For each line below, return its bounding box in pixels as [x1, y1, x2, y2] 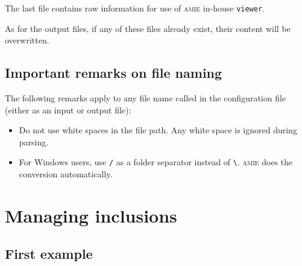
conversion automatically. [19, 168, 113, 180]
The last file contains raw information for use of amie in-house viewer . [5, 2, 265, 14]
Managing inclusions [5, 203, 177, 227]
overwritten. [5, 34, 49, 46]
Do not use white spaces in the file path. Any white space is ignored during [19, 124, 297, 136]
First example [5, 244, 93, 263]
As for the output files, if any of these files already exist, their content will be [5, 22, 291, 34]
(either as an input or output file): [5, 103, 131, 116]
